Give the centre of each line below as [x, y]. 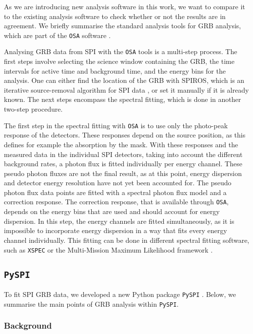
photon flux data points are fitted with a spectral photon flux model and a [115, 192]
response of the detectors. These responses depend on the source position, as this [125, 135]
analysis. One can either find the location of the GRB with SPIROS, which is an [124, 80]
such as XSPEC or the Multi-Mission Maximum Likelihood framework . [108, 249]
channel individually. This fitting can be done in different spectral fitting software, [127, 240]
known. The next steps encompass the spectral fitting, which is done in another [123, 99]
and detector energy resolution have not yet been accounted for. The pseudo [118, 183]
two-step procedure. [33, 109]
